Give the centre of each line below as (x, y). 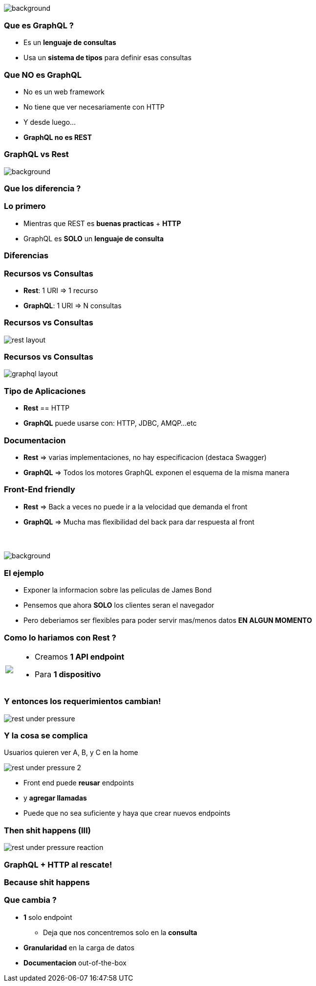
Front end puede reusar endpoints (79, 783)
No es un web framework (64, 92)
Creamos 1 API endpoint (80, 656)
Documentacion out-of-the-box (75, 963)
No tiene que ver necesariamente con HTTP (94, 107)
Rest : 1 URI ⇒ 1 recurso (61, 290)
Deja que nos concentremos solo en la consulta (120, 932)
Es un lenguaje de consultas (70, 43)
